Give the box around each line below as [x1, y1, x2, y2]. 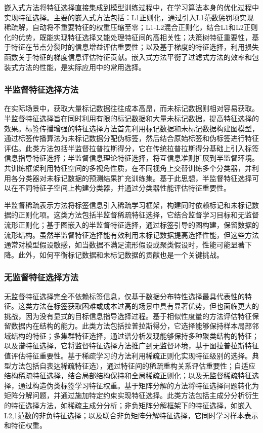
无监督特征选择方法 [4, 271, 79, 283]
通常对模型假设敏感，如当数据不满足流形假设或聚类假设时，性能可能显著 [4, 239, 245, 250]
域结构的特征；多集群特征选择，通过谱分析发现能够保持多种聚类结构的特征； [4, 330, 259, 341]
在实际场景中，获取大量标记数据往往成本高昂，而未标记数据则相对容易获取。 [4, 103, 259, 114]
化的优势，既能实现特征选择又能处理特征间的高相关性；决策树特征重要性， [4, 31, 252, 42]
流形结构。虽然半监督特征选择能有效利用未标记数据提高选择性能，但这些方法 [4, 229, 259, 240]
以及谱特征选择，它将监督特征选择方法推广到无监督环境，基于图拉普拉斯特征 [4, 340, 259, 351]
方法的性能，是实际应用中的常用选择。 [18, 61, 146, 72]
